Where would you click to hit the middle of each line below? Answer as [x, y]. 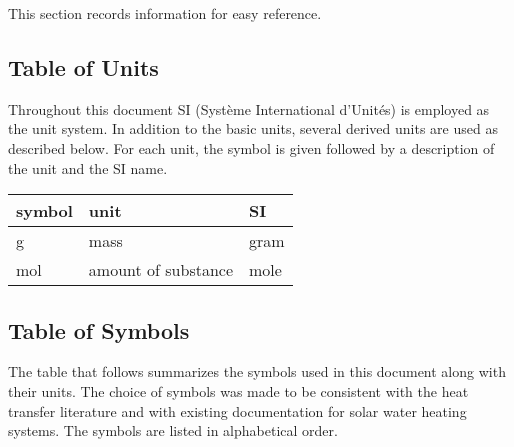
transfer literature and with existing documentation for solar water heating [237, 410]
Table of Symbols [99, 329]
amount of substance [161, 270]
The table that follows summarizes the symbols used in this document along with [257, 371]
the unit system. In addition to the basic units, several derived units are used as [253, 128]
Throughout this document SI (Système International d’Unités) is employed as [249, 108]
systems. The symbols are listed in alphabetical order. [173, 430]
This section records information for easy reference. [165, 13]
